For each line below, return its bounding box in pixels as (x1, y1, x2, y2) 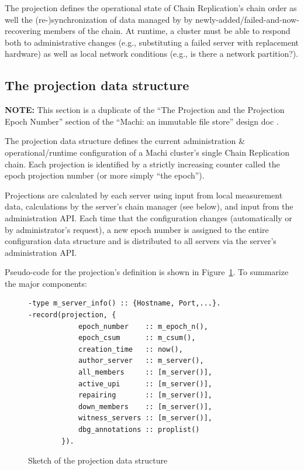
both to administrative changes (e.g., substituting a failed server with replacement (5, 36, 299, 48)
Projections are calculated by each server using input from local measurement (5, 188, 283, 201)
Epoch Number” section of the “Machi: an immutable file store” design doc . (5, 115, 279, 127)
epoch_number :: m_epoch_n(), (78, 322, 208, 331)
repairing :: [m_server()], (78, 391, 212, 400)
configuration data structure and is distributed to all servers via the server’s (5, 235, 277, 247)
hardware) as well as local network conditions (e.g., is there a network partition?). (5, 47, 299, 60)
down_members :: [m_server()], (78, 402, 212, 411)
